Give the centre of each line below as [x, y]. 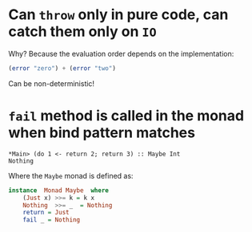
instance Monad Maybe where [59, 190]
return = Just [46, 213]
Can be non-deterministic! [51, 83]
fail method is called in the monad [126, 116]
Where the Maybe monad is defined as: [71, 175]
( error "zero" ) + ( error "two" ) [62, 68]
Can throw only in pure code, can [118, 15]
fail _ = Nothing [52, 220]
